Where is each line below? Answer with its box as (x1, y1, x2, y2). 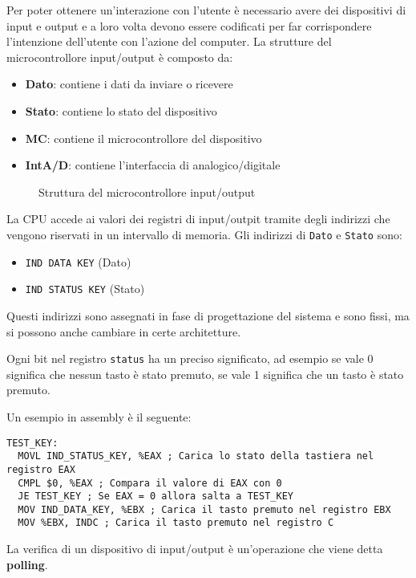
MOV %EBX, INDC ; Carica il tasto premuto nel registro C (18, 517, 334, 529)
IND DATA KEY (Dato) (25, 253, 131, 270)
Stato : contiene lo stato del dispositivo (25, 102, 217, 119)
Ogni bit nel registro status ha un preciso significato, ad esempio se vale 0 (6, 350, 374, 367)
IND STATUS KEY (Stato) (25, 280, 145, 297)
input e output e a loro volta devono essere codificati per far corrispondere (6, 17, 372, 34)
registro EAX (6, 463, 75, 475)
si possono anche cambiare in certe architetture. (6, 323, 241, 340)
